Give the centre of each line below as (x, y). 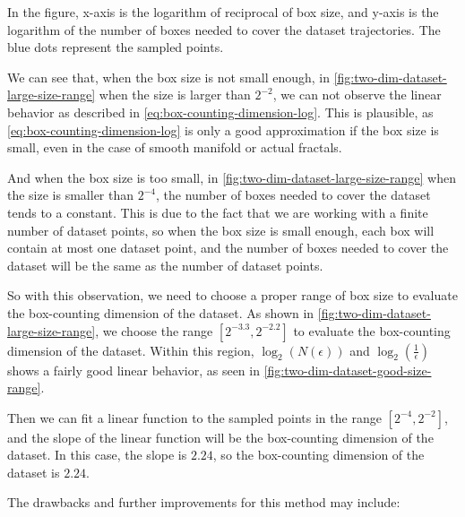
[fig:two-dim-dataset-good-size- (348, 370)
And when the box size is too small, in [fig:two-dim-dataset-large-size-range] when (232, 177)
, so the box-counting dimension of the (319, 455)
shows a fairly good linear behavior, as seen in (133, 370)
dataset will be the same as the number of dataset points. (165, 265)
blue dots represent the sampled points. (116, 47)
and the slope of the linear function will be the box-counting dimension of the (220, 437)
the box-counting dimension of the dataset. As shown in (161, 312)
